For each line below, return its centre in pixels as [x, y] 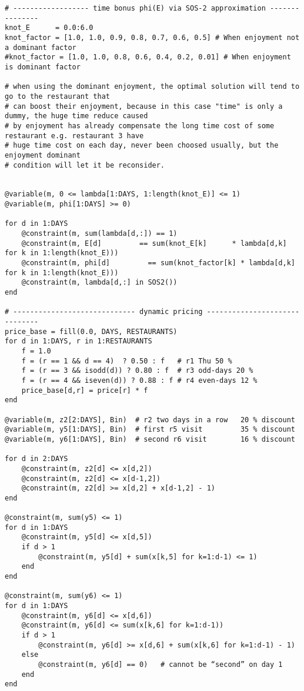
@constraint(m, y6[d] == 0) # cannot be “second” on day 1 [161, 664]
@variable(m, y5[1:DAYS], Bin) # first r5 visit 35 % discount [150, 430]
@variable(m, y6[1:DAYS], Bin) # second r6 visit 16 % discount [150, 439]
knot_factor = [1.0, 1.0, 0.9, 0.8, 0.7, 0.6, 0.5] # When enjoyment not [152, 37]
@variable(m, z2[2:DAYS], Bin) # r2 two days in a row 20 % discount [150, 420]
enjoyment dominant [43, 155]
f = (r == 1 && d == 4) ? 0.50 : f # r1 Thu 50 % [127, 361]
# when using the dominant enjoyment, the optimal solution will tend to [152, 87]
